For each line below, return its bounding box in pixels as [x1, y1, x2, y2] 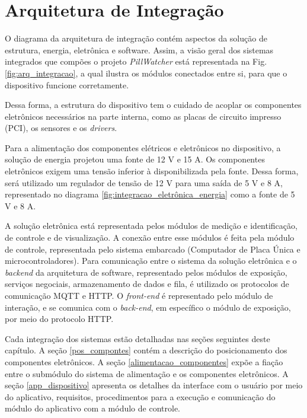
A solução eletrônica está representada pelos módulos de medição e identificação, [5, 219, 298, 232]
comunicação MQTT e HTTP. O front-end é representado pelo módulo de [5, 289, 273, 301]
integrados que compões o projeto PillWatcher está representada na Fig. [5, 55, 267, 68]
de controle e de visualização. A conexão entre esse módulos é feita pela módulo [5, 231, 295, 244]
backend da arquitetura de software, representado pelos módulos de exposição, [5, 266, 287, 278]
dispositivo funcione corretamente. [5, 78, 129, 91]
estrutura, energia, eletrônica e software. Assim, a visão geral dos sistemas [5, 43, 274, 56]
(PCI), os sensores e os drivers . [5, 122, 117, 134]
